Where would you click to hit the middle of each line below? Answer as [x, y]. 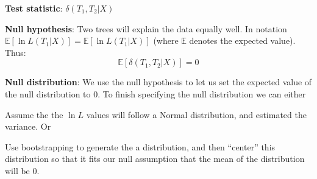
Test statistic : [34, 8]
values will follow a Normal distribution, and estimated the [196, 114]
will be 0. [22, 170]
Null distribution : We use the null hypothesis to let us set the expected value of [158, 82]
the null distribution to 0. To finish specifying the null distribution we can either [155, 93]
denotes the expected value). [242, 40]
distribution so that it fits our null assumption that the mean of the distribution [155, 159]
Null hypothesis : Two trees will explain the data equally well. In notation [146, 28]
